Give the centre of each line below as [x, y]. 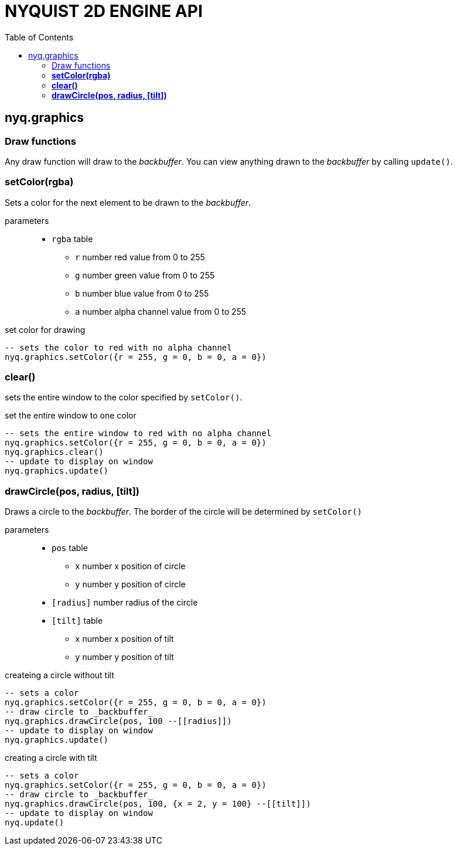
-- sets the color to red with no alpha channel [118, 347]
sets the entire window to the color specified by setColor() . [124, 397]
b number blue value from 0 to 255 [142, 293]
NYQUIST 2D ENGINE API [104, 11]
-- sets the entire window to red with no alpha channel [138, 433]
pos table [70, 548]
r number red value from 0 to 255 [140, 257]
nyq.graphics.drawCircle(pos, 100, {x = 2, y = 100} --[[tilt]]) [158, 804]
